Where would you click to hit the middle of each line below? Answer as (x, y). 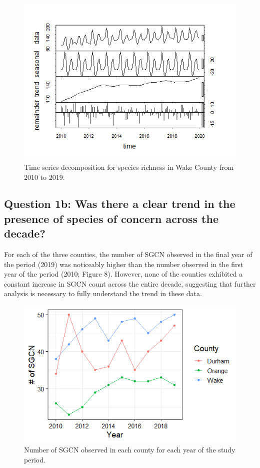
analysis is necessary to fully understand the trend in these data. (103, 293)
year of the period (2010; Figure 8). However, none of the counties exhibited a (123, 274)
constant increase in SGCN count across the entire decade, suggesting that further (130, 283)
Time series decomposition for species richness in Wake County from (129, 167)
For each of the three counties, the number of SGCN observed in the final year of (128, 254)
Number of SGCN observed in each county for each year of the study (130, 450)
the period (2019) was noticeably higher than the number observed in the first (124, 264)
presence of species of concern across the (111, 218)
